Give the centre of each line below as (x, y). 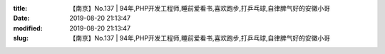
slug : (21, 38)
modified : (28, 28)
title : (20, 8)
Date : (21, 18)
